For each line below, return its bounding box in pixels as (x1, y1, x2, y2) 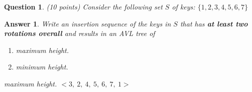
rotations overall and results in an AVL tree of (4, 28, 155, 38)
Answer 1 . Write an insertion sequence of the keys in (4, 18, 171, 28)
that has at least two (180, 18, 248, 28)
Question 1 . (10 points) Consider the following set (4, 1, 163, 11)
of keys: (172, 1, 195, 11)
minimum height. (16, 61, 68, 72)
